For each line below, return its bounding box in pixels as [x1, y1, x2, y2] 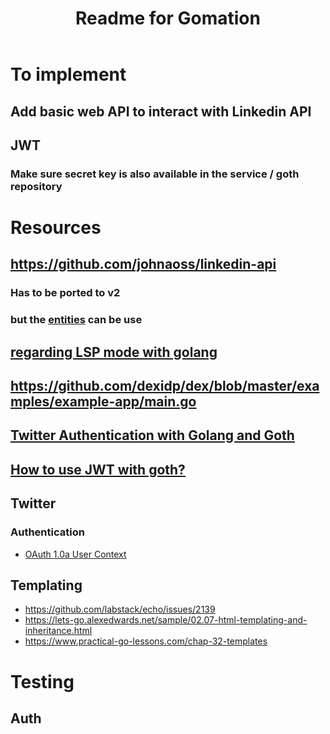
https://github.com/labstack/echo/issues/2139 [24, 603, 216, 616]
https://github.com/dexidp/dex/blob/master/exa [10, 378, 320, 395]
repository [10, 179, 63, 193]
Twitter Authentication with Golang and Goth [10, 427, 295, 444]
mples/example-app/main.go [10, 393, 197, 411]
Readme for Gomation [75, 7, 261, 30]
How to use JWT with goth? [10, 461, 186, 478]
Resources [10, 217, 102, 239]
